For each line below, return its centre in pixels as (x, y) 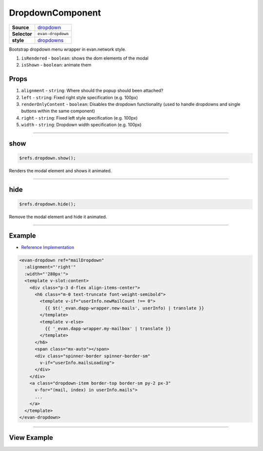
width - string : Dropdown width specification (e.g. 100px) (81, 125)
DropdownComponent (55, 13)
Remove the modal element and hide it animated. (58, 217)
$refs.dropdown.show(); (48, 158)
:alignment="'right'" (50, 267)
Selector (22, 34)
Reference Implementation (48, 247)
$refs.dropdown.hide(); (48, 204)
